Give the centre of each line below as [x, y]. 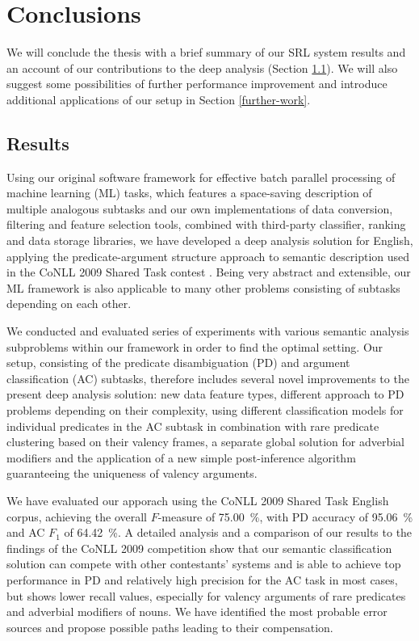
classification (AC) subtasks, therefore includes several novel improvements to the [208, 378]
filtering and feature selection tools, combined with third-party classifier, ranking [206, 224]
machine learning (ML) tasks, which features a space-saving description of [189, 193]
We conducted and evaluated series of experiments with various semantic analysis [208, 331]
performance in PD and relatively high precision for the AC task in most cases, [202, 579]
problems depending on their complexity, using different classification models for [205, 410]
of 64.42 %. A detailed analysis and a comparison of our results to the [238, 532]
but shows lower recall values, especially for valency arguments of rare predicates [206, 595]
